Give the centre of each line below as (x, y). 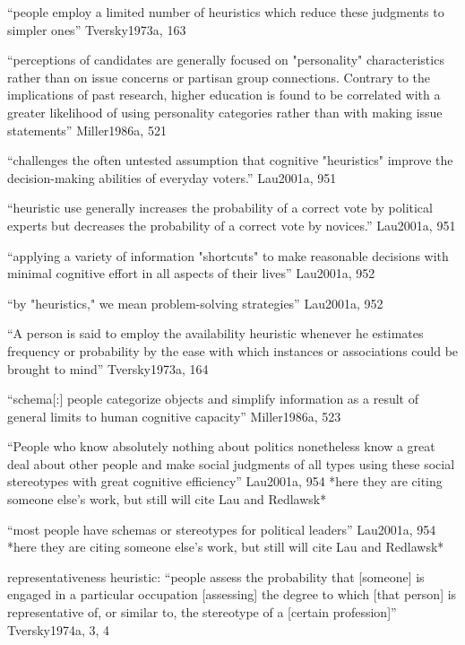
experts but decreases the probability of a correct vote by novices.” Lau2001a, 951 (232, 225)
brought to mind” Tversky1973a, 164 (108, 368)
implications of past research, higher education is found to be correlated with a (224, 95)
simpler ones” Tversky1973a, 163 (97, 29)
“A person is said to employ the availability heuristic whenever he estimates (215, 333)
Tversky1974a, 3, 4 (59, 629)
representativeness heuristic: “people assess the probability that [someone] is (216, 576)
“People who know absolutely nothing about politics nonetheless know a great (221, 446)
